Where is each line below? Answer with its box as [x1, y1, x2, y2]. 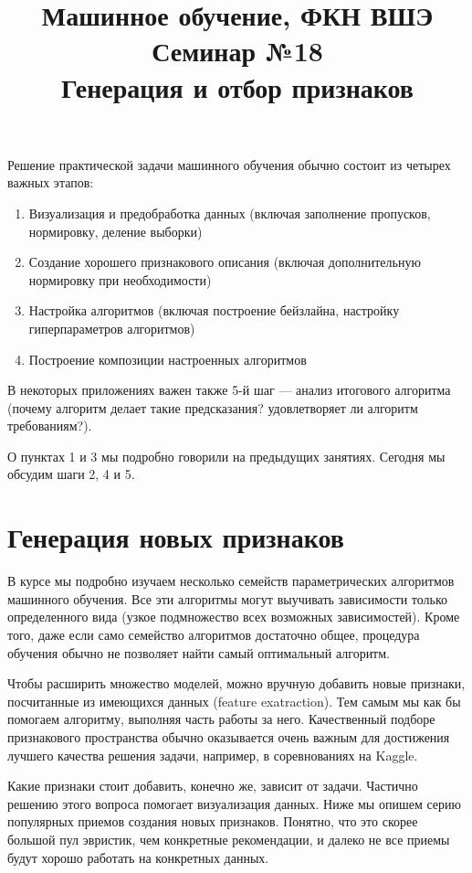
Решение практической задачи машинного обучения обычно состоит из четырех [7, 154, 451, 174]
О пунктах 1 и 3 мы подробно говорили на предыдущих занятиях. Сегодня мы [7, 446, 446, 465]
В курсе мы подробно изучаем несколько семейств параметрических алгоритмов [7, 571, 455, 591]
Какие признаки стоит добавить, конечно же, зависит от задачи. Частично [7, 776, 418, 795]
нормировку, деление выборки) [28, 221, 203, 240]
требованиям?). [7, 416, 92, 435]
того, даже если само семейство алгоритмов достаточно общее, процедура [7, 624, 420, 644]
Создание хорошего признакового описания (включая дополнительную [28, 252, 421, 271]
